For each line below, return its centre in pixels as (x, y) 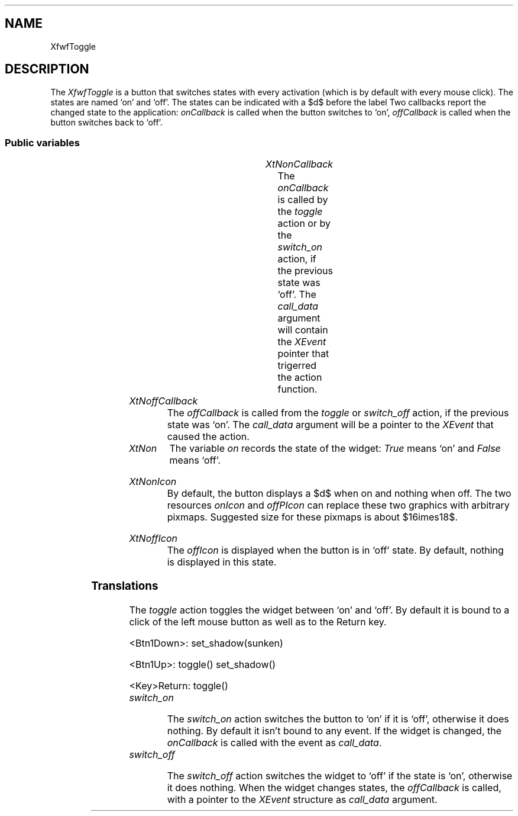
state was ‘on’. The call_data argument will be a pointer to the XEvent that (330, 425)
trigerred (297, 366)
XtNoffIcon (153, 539)
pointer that (303, 354)
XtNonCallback (300, 164)
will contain (303, 330)
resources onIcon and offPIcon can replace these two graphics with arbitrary (338, 505)
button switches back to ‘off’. (106, 122)
